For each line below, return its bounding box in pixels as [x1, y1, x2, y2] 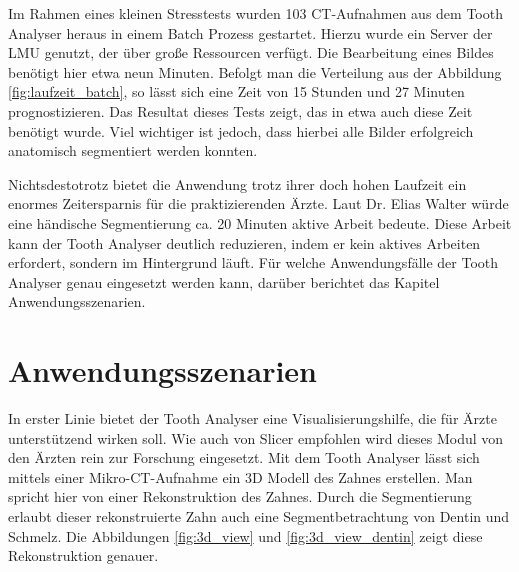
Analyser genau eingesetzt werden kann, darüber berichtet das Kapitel [8, 271, 440, 292]
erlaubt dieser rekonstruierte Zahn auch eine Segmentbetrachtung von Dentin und [8, 506, 510, 526]
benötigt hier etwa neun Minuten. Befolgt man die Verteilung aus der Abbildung [8, 61, 502, 82]
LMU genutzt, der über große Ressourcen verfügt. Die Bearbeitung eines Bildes [8, 42, 494, 63]
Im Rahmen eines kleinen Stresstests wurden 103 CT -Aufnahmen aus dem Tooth [8, 3, 503, 23]
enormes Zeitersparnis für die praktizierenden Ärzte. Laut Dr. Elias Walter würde [8, 193, 509, 214]
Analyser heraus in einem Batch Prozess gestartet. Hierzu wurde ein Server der [8, 22, 493, 43]
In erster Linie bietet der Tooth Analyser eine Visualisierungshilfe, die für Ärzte [8, 408, 497, 429]
